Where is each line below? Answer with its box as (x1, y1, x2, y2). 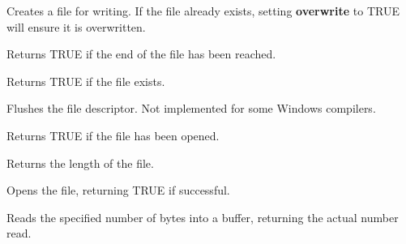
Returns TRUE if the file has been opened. (6, 126, 220, 143)
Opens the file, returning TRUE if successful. (6, 182, 230, 199)
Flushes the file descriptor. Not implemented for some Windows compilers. (6, 100, 376, 117)
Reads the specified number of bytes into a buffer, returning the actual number (6, 208, 399, 225)
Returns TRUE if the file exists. (6, 72, 165, 89)
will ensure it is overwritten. (6, 18, 146, 35)
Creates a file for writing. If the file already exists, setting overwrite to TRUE (6, 2, 400, 19)
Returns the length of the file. (6, 154, 154, 171)
